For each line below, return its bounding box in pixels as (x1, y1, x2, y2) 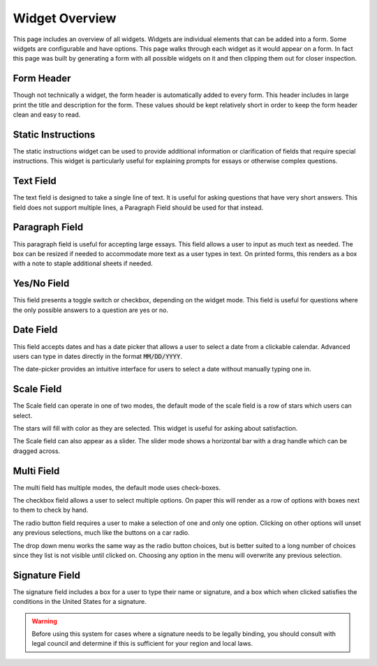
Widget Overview (13, 10, 117, 26)
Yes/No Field (13, 278, 70, 290)
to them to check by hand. (13, 506, 89, 515)
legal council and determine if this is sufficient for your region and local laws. (31, 639, 253, 648)
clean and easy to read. (13, 110, 81, 119)
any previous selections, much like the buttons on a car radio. (13, 528, 190, 537)
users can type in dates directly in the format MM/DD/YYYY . (13, 352, 183, 360)
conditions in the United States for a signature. (13, 598, 147, 606)
